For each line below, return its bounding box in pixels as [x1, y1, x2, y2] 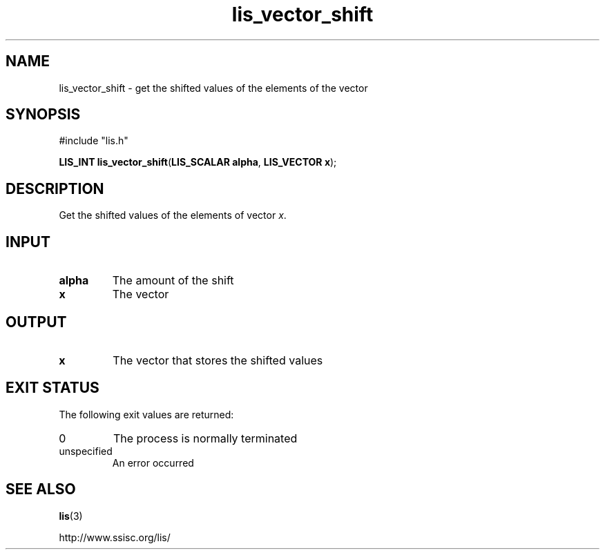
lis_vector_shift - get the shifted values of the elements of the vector [59, 81, 368, 94]
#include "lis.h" [59, 135, 128, 147]
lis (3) [59, 509, 83, 522]
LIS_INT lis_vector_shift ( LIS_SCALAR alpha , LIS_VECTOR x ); [59, 156, 337, 168]
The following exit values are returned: [59, 408, 234, 420]
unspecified [59, 445, 113, 457]
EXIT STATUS [6, 379, 99, 397]
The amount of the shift [112, 273, 234, 288]
